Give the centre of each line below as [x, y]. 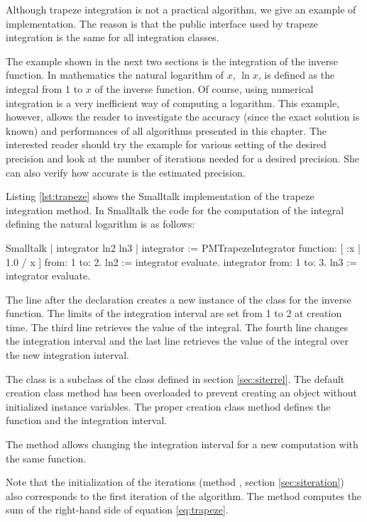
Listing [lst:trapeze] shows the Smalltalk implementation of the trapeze [160, 196]
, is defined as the [296, 75]
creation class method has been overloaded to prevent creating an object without [182, 393]
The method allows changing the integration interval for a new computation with [182, 444]
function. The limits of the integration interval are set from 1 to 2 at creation [174, 313]
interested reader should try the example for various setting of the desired [166, 144]
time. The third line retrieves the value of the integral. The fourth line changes [177, 327]
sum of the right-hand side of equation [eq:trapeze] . [117, 510]
